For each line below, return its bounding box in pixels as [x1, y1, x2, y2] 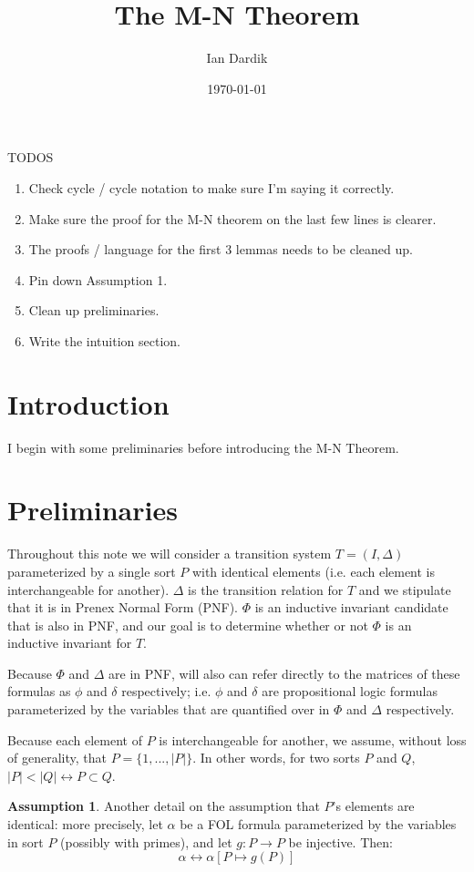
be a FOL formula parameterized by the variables [180, 815, 457, 834]
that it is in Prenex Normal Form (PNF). [7, 598, 238, 617]
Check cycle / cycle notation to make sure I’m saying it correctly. [28, 178, 395, 197]
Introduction [7, 385, 170, 422]
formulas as [7, 682, 71, 701]
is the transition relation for [188, 580, 344, 599]
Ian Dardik [206, 48, 268, 67]
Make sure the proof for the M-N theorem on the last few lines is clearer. [28, 209, 437, 228]
